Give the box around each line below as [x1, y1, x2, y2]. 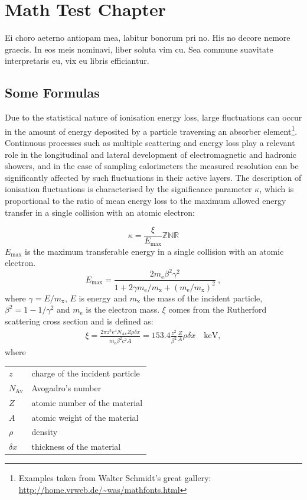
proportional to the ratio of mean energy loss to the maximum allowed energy [5, 194, 286, 206]
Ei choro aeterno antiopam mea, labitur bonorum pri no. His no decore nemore [5, 31, 290, 44]
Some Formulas [5, 83, 100, 102]
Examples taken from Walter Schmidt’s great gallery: [18, 472, 211, 484]
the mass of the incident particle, [143, 291, 263, 304]
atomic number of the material [31, 396, 143, 408]
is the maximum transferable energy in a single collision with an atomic [25, 245, 284, 257]
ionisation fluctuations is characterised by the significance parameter [5, 183, 252, 195]
